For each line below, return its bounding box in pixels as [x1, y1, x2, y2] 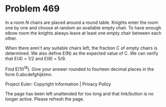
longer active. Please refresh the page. [5, 96, 85, 102]
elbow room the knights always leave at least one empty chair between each [5, 30, 162, 36]
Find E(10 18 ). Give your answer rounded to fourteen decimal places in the [5, 65, 155, 72]
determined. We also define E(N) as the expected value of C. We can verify [5, 50, 159, 56]
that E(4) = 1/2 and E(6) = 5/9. [5, 55, 66, 61]
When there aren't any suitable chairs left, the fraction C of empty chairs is [5, 45, 158, 51]
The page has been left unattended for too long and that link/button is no [5, 91, 154, 97]
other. [5, 35, 17, 41]
